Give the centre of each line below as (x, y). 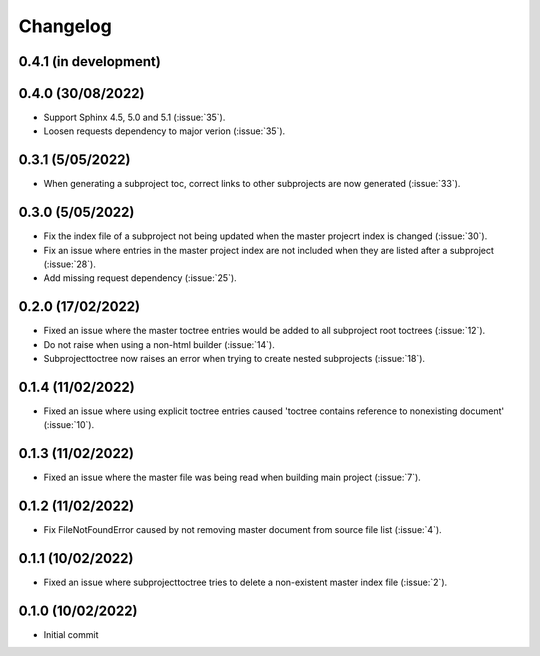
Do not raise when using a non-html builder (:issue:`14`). (159, 344)
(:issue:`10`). (69, 425)
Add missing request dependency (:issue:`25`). (140, 278)
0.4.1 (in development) (90, 61)
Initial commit (71, 635)
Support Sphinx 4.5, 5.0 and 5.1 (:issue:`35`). (134, 117)
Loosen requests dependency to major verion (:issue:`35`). (164, 131)
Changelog (65, 26)
